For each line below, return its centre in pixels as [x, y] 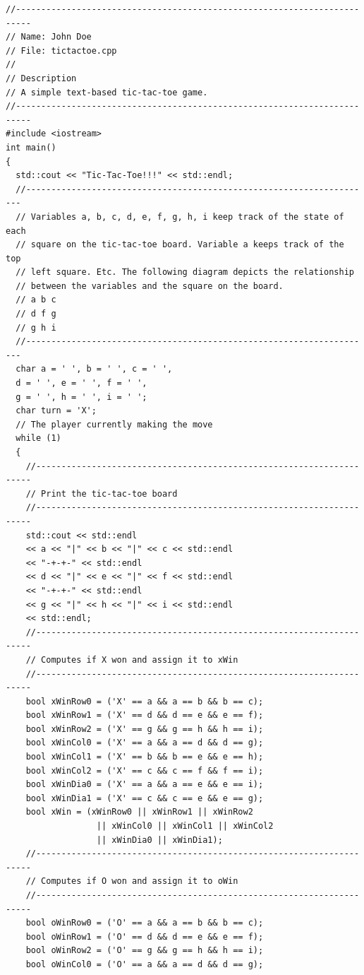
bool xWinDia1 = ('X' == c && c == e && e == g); [145, 798]
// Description [41, 78]
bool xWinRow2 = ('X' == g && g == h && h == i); [145, 729]
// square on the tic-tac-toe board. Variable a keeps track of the [180, 245]
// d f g [36, 314]
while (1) [38, 438]
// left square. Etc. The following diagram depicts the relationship [185, 272]
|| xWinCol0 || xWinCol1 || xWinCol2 [185, 826]
